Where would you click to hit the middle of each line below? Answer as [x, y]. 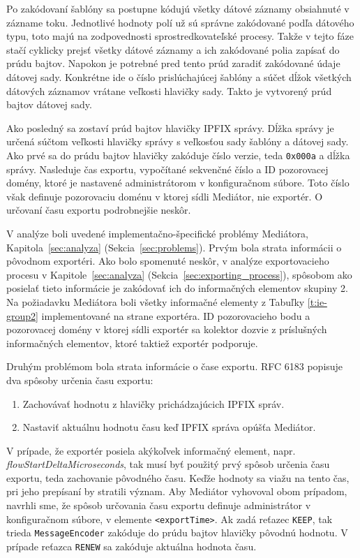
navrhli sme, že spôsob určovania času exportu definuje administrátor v [159, 505]
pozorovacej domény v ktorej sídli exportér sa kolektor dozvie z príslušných [167, 329]
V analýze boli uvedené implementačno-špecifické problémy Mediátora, [157, 233]
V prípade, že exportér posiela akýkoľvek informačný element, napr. [151, 450]
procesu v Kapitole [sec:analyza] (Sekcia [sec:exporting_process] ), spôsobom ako [179, 274]
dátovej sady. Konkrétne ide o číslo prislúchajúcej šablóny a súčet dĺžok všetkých [179, 76]
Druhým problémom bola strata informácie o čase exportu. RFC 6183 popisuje [175, 366]
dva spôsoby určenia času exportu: [80, 380]
